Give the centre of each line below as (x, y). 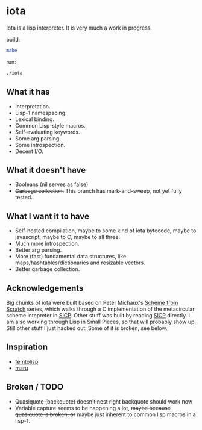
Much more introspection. (47, 244)
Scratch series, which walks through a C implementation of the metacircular (100, 309)
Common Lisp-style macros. (50, 125)
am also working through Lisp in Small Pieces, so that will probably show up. (101, 322)
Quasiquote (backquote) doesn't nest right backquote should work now (104, 401)
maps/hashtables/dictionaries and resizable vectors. (80, 263)
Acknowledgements (45, 288)
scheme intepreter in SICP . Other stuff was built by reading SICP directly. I (98, 315)
